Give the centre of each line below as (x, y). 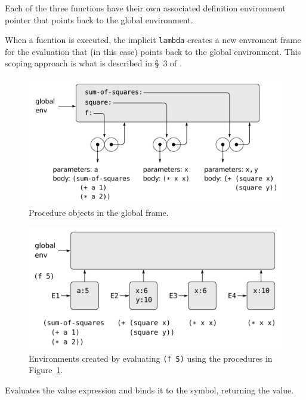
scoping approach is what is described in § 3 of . (93, 63)
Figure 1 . (46, 370)
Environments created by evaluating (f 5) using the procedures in (151, 358)
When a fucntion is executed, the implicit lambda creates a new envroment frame (153, 40)
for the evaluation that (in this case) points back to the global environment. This (153, 51)
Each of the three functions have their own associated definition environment (145, 8)
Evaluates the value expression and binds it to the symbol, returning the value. (149, 390)
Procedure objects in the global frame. (99, 213)
